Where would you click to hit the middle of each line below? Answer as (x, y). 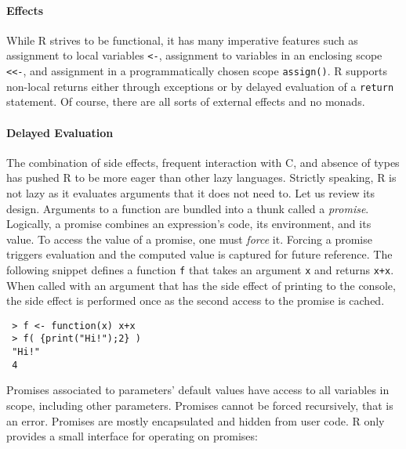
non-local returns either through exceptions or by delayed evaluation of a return (200, 86)
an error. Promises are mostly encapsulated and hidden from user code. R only (196, 420)
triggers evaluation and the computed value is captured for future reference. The (199, 254)
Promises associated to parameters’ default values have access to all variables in (198, 390)
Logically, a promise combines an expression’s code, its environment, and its (189, 224)
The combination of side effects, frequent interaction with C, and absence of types (203, 162)
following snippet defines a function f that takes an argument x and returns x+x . (200, 269)
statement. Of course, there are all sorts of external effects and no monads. (186, 101)
